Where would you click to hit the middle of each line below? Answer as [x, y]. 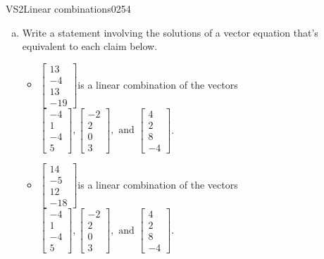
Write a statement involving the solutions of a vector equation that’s [170, 32]
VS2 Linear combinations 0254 [68, 8]
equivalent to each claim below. [90, 46]
